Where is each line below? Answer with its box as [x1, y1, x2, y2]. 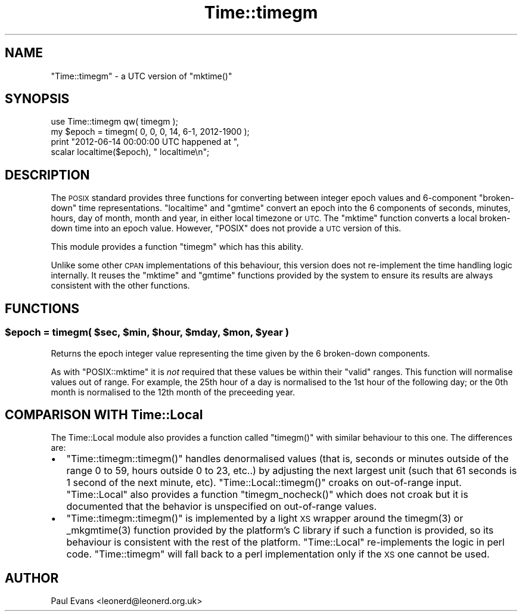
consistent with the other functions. [51, 280, 190, 291]
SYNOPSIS [5, 91, 70, 107]
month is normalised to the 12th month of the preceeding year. [51, 386, 295, 397]
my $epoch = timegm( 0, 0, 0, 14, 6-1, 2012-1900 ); [51, 126, 250, 137]
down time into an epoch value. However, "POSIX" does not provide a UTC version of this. [51, 223, 402, 234]
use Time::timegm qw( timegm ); [51, 116, 178, 127]
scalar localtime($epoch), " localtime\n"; [51, 147, 210, 157]
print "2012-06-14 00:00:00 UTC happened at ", [51, 137, 240, 147]
